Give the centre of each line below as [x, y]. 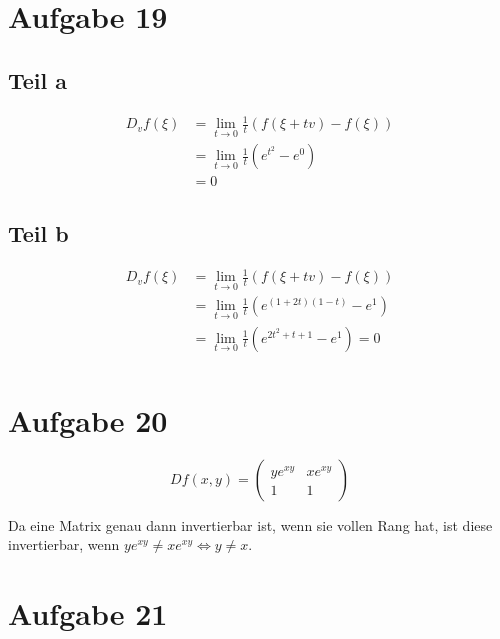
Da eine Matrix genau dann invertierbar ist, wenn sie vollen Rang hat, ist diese [250, 524]
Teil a [38, 79]
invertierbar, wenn [64, 544]
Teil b [38, 232]
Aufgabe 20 [88, 419]
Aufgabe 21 [88, 613]
